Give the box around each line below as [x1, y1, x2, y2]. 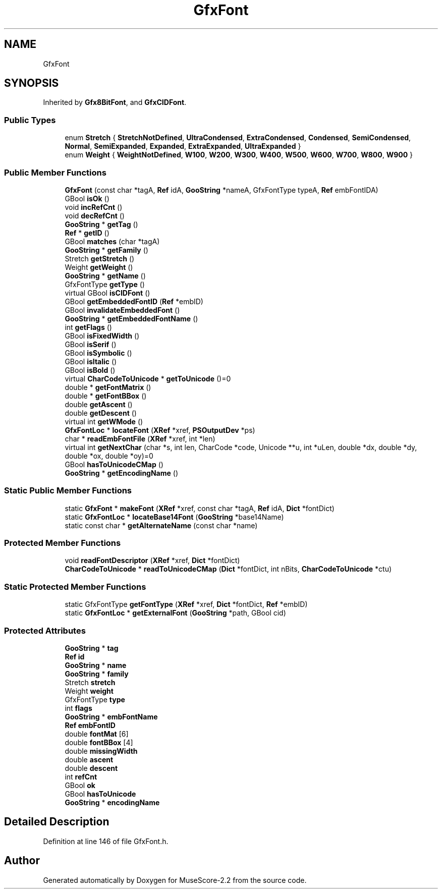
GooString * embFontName [65, 712, 158, 721]
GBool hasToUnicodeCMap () [65, 460, 163, 469]
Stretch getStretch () [65, 254, 135, 263]
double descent [65, 763, 118, 772]
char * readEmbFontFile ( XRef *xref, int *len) [65, 434, 215, 443]
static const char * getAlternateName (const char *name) [65, 521, 258, 530]
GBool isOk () [65, 194, 109, 203]
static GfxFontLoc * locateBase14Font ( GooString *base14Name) [65, 512, 284, 521]
